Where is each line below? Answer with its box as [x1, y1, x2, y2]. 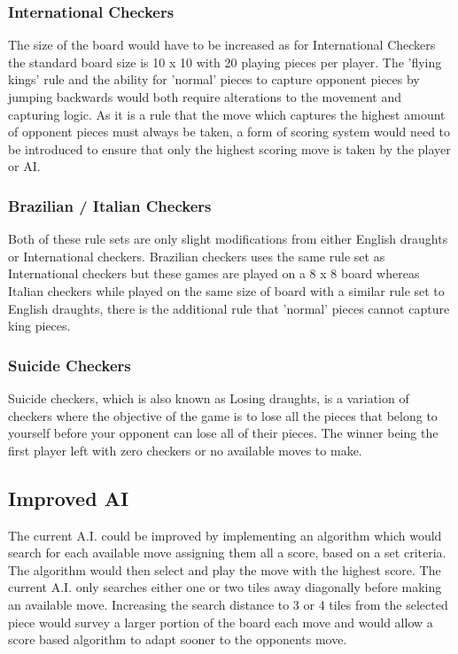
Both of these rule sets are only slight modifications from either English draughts [8, 230, 448, 248]
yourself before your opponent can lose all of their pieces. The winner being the [8, 424, 439, 442]
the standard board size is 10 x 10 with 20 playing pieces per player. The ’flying [8, 52, 442, 71]
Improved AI [8, 484, 129, 511]
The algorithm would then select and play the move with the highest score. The [8, 560, 441, 579]
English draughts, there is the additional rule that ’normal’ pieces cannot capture [8, 299, 450, 317]
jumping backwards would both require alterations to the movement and [8, 88, 402, 105]
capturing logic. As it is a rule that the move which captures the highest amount [8, 105, 446, 123]
